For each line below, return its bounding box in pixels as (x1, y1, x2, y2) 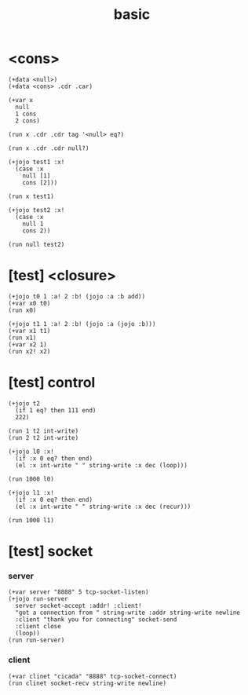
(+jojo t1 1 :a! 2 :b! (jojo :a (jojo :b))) (8, 320, 156, 327)
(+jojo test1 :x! (8, 158, 65, 166)
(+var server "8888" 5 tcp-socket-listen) (8, 588, 149, 596)
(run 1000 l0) (8, 475, 55, 483)
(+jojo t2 (8, 399, 41, 408)
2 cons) (15, 116, 41, 125)
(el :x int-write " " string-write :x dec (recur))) (15, 503, 191, 510)
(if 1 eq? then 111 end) (15, 406, 97, 414)
